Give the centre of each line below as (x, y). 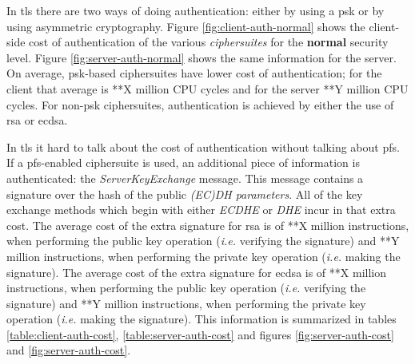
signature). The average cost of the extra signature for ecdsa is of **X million (196, 272)
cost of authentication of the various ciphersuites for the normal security (209, 42)
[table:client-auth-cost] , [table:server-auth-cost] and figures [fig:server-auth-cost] (200, 334)
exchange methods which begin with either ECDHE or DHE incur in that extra (201, 210)
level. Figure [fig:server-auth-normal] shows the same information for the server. (202, 57)
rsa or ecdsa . (37, 120)
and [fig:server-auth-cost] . (69, 350)
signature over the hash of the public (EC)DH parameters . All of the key (185, 194)
